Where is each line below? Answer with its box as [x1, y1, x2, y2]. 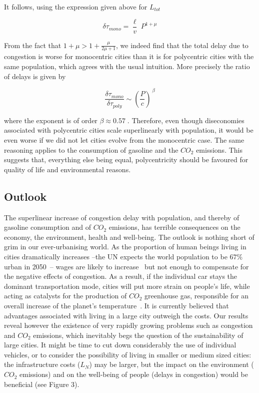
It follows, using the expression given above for [4, 2, 147, 12]
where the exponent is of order [4, 115, 97, 125]
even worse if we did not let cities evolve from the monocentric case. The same [4, 135, 244, 145]
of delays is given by [4, 71, 66, 81]
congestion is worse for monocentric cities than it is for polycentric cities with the [4, 51, 254, 62]
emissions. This [196, 144, 242, 155]
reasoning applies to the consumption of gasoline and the [4, 144, 178, 155]
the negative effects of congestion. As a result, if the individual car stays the [4, 271, 237, 281]
